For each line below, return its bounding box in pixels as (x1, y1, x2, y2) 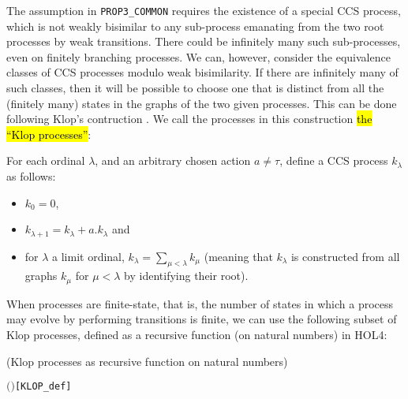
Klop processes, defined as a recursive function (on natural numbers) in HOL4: (6, 326, 387, 343)
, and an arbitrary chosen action (95, 152, 251, 169)
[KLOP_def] (14, 381, 72, 393)
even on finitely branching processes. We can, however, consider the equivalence (6, 48, 391, 65)
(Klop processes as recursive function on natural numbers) (6, 352, 288, 369)
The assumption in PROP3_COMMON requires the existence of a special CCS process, (6, 2, 401, 18)
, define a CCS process (279, 152, 388, 169)
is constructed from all (290, 248, 400, 264)
